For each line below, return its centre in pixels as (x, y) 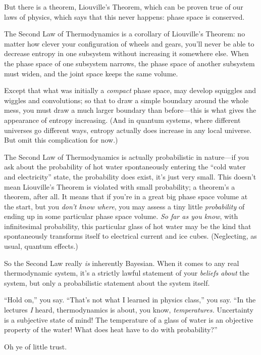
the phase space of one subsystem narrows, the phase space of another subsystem (129, 63)
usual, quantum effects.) (41, 246)
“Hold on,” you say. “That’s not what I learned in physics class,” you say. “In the (130, 300)
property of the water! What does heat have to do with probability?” (111, 329)
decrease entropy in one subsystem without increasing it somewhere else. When (126, 53)
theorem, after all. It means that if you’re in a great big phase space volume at (126, 196)
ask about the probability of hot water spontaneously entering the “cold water (125, 167)
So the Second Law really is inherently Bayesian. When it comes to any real (122, 263)
